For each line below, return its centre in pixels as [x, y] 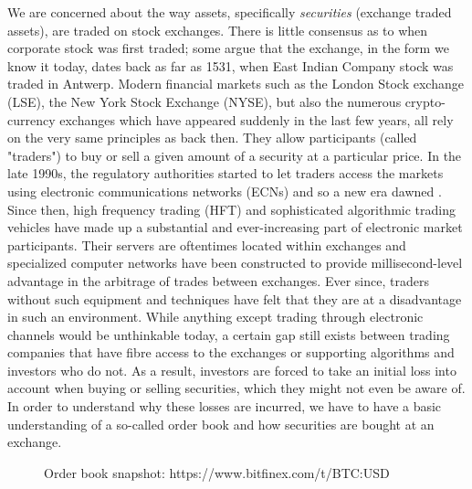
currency [31, 119]
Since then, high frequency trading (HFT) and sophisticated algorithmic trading [231, 209]
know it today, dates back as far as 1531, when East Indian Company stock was [231, 65]
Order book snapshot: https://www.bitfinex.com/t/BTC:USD [217, 472]
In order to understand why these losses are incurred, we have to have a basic [225, 406]
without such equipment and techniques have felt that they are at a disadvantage [235, 298]
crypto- [425, 101]
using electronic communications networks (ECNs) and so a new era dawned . [225, 191]
